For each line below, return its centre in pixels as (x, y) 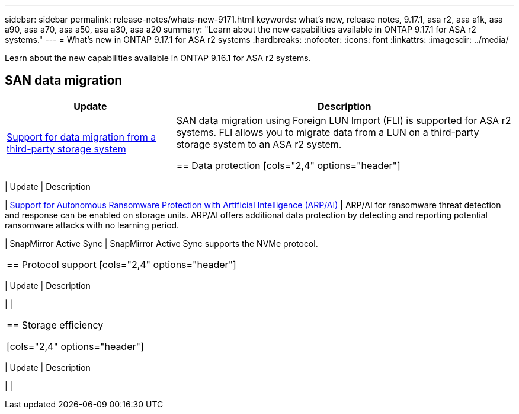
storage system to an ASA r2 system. (259, 144)
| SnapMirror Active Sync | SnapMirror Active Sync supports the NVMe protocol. (161, 243)
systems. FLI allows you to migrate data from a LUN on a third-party (328, 132)
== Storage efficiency (55, 325)
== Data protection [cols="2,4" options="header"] (288, 165)
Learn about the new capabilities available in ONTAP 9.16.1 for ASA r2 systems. (158, 58)
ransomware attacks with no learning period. (92, 225)
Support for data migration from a (81, 137)
